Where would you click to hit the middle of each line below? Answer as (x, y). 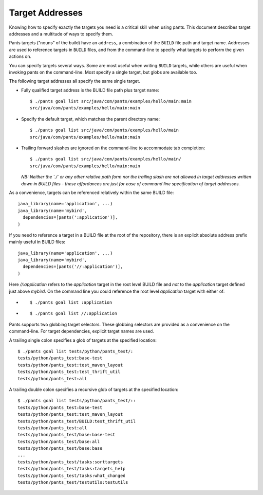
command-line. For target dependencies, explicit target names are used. (82, 331)
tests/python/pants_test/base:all (59, 442)
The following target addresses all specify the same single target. (75, 81)
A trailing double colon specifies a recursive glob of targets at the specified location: (94, 389)
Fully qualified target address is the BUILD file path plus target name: (90, 90)
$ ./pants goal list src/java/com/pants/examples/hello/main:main (111, 101)
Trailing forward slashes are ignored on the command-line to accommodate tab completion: (113, 148)
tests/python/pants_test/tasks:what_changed (72, 476)
